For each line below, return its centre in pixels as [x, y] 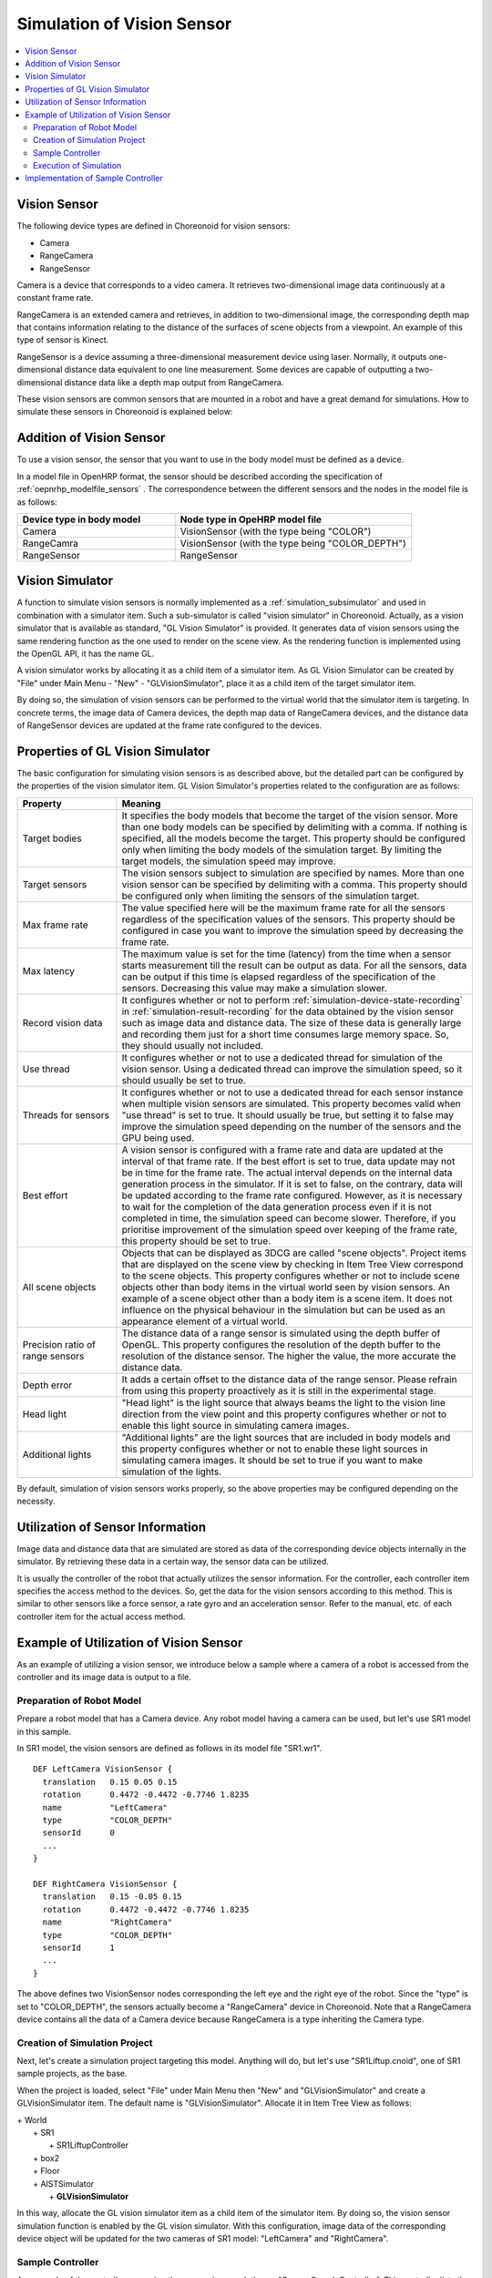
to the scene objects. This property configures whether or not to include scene [291, 1276]
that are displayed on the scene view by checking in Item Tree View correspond [292, 1264]
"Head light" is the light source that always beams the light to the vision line [284, 1402]
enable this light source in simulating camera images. [236, 1425]
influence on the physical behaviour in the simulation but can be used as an [283, 1309]
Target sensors [55, 884]
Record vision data [62, 1022]
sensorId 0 [79, 1833]
